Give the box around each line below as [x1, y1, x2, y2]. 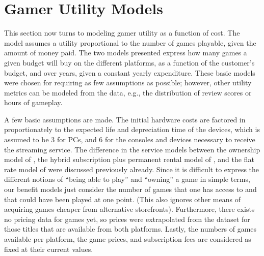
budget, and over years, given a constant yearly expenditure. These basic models [4, 67, 255, 78]
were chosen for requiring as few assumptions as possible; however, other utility [4, 77, 252, 88]
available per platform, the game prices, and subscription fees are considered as [4, 234, 251, 244]
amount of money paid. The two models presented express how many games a [4, 47, 247, 58]
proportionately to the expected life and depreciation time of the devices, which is [4, 124, 260, 135]
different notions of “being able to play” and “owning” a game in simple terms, [4, 174, 250, 184]
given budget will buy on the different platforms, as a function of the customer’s [4, 57, 255, 68]
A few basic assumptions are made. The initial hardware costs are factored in [4, 114, 246, 124]
